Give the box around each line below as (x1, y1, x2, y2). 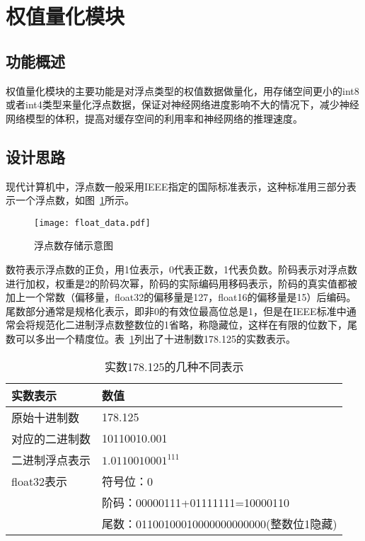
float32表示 (11, 472, 68, 489)
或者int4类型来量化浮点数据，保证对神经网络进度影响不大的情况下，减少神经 (6, 97, 359, 112)
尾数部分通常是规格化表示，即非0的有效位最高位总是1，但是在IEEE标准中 (6, 303, 347, 318)
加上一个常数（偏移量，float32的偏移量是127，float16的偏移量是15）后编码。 (6, 290, 357, 304)
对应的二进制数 (11, 430, 91, 447)
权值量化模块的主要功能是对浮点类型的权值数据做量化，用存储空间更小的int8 (6, 83, 359, 98)
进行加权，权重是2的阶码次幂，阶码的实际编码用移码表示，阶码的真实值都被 (6, 275, 357, 290)
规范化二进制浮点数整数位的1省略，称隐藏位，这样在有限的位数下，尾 (35, 317, 357, 332)
